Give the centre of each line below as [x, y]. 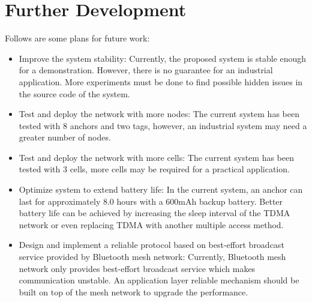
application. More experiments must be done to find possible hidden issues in [161, 81]
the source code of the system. [74, 93]
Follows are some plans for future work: [77, 38]
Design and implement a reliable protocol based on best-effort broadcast [151, 245]
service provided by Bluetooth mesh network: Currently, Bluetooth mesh [152, 257]
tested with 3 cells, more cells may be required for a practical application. [154, 169]
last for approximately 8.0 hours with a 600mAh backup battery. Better [151, 201]
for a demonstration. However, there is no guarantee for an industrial [146, 70]
